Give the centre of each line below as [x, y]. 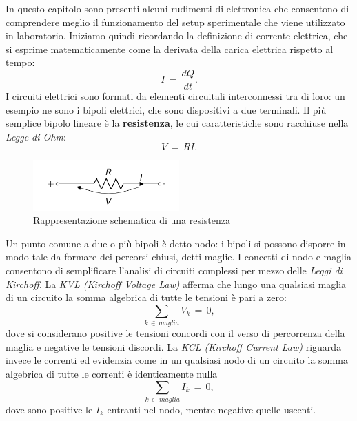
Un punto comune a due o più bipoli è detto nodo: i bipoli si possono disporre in [176, 243]
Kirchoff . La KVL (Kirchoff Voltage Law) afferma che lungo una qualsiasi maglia [176, 284]
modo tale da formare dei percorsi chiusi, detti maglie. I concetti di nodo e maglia [178, 257]
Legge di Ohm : [36, 136]
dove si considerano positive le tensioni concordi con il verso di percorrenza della [175, 333]
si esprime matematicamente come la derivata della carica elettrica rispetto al [170, 49]
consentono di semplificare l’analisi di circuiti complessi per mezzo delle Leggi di [174, 270]
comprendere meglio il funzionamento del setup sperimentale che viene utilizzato [175, 22]
